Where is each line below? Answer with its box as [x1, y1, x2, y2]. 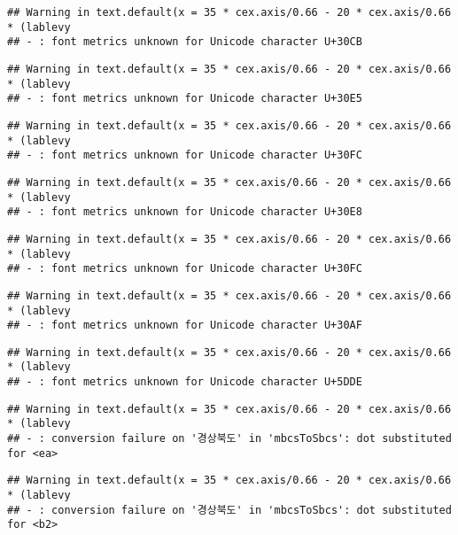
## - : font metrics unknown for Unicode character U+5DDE [7, 376, 362, 389]
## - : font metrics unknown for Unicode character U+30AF [7, 319, 362, 332]
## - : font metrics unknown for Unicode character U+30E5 [7, 92, 362, 105]
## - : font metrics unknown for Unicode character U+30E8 [7, 205, 362, 219]
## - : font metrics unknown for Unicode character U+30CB [7, 35, 362, 49]
